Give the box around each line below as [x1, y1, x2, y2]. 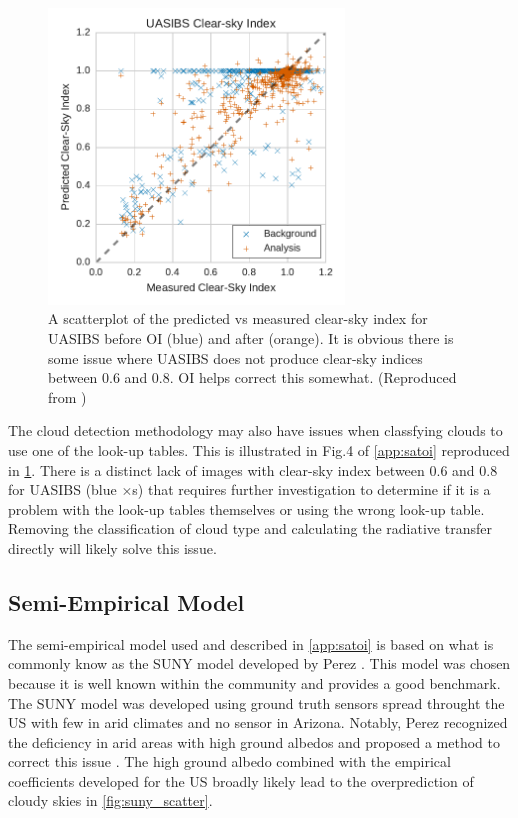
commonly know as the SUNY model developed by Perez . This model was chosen [8, 653, 511, 674]
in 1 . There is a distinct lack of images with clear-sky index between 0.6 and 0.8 [8, 459, 498, 480]
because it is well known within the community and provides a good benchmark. [8, 672, 501, 693]
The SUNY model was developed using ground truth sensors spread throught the [8, 692, 505, 713]
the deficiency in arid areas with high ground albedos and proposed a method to [8, 731, 500, 752]
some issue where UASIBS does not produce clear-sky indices [48, 347, 423, 368]
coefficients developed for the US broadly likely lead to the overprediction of [8, 770, 474, 791]
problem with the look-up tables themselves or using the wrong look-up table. [8, 498, 485, 519]
